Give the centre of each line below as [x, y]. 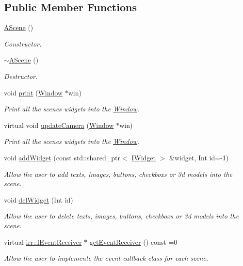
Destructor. [21, 76]
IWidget [144, 157]
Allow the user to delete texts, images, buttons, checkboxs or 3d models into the [121, 216]
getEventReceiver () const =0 [133, 242]
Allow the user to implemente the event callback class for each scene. [106, 258]
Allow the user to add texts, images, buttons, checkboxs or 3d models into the [118, 174]
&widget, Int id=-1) [199, 157]
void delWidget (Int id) [39, 199]
